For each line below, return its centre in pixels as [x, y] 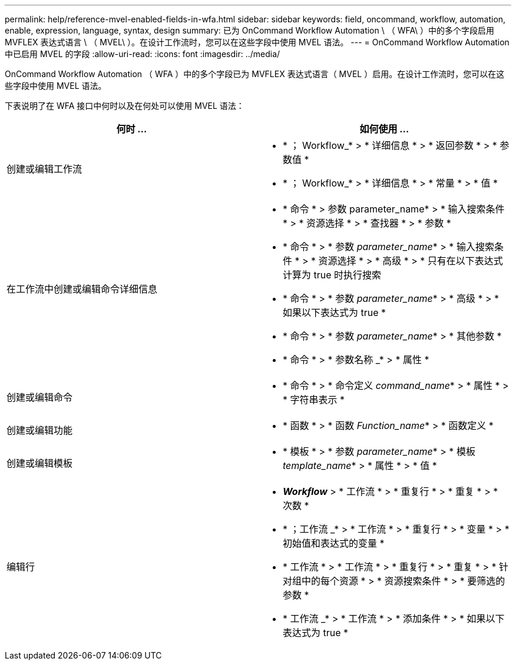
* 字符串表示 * [314, 400]
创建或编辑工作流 [44, 169]
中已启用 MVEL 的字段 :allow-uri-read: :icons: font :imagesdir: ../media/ [143, 54]
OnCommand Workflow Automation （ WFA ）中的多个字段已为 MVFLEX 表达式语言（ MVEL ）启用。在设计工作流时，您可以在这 [255, 74]
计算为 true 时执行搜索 [332, 275]
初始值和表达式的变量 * [334, 543]
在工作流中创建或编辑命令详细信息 [82, 289]
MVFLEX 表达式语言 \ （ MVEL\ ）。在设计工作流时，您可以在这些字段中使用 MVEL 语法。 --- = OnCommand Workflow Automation [257, 42]
